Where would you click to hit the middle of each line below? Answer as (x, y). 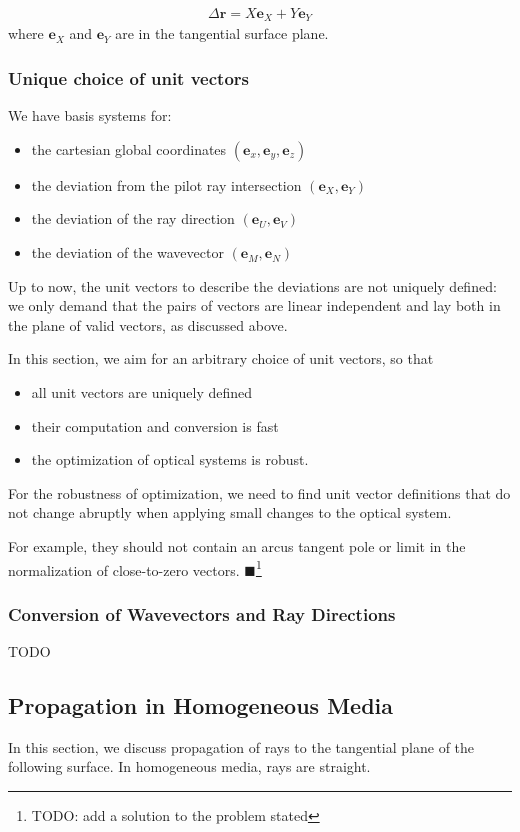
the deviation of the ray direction (133, 218)
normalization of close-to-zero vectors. (124, 569)
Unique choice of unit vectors (128, 78)
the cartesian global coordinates (129, 148)
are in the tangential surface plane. (222, 33)
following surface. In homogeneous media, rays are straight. (189, 766)
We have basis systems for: (90, 115)
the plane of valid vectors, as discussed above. (148, 324)
